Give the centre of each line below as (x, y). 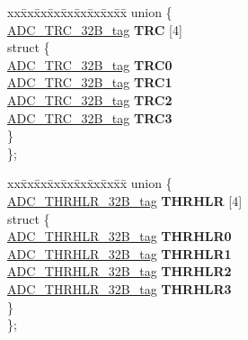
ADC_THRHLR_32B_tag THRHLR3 (120, 288)
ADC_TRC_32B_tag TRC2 (90, 99)
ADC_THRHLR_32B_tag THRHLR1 (120, 253)
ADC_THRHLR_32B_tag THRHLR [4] (125, 200)
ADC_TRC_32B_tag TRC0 (90, 64)
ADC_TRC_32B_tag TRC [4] (95, 29)
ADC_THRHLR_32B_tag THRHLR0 (120, 236)
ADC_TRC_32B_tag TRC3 (90, 117)
